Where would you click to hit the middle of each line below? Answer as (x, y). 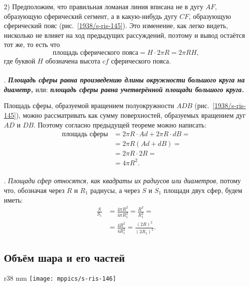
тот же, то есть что (32, 44)
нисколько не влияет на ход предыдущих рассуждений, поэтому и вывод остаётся (125, 35)
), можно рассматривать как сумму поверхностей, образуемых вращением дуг (131, 115)
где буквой (20, 60)
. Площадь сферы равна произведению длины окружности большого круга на (124, 80)
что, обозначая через (34, 190)
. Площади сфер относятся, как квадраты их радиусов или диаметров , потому (123, 181)
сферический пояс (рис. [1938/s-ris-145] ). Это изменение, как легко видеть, (116, 25)
